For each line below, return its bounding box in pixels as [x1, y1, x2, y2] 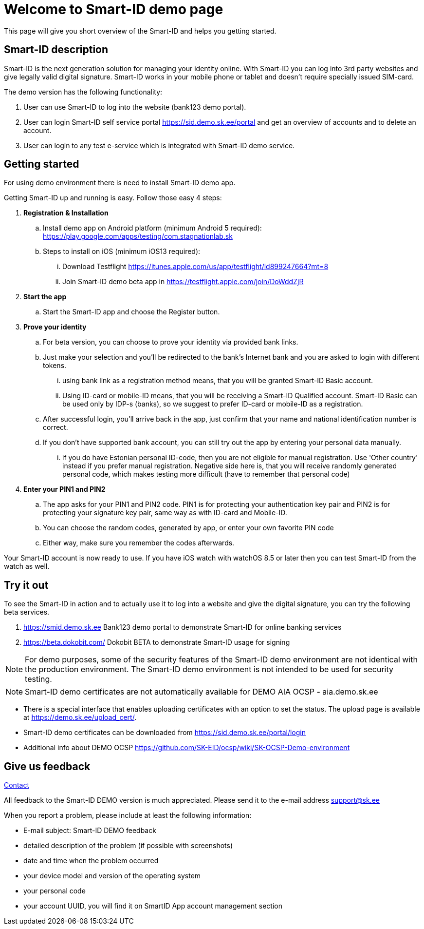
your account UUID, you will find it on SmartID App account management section [23, 902, 282, 910]
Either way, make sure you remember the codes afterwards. [43, 539, 235, 547]
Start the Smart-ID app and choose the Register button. [43, 308, 220, 316]
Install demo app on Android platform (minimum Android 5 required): [43, 224, 262, 232]
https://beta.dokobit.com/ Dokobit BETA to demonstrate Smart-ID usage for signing [23, 638, 290, 647]
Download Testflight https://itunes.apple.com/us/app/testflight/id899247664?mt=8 [62, 262, 329, 271]
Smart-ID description [4, 43, 109, 56]
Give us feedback [4, 760, 91, 773]
